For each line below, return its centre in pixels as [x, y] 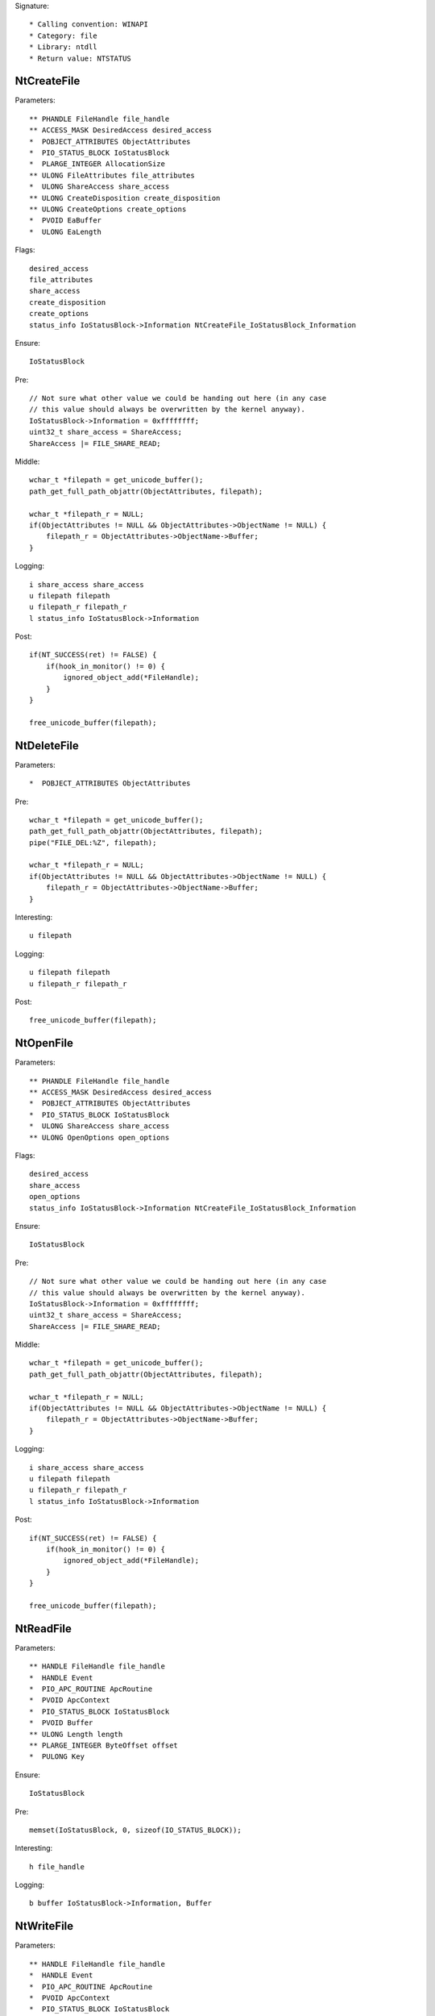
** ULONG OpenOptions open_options [99, 1137]
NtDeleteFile [47, 746]
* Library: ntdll [63, 47]
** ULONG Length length [76, 1734]
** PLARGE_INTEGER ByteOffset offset [104, 1745]
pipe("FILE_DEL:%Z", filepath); [93, 842]
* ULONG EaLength [66, 231]
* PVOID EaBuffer [66, 221]
